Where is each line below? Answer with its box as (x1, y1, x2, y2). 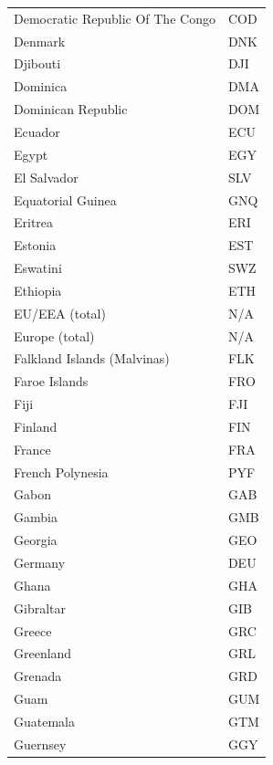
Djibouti (14, 54, 61, 73)
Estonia (14, 236, 57, 255)
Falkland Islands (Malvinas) (14, 349, 170, 368)
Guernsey (14, 734, 67, 753)
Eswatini (14, 258, 62, 278)
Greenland (14, 644, 72, 663)
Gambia (14, 508, 58, 527)
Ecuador (14, 121, 60, 141)
